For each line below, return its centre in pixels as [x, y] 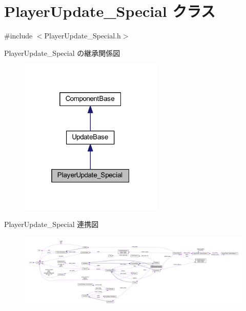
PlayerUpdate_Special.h [83, 36]
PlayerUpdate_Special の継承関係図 [62, 53]
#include [18, 36]
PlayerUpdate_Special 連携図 [52, 224]
